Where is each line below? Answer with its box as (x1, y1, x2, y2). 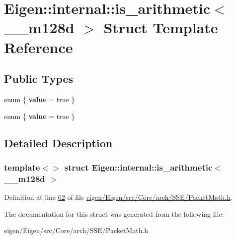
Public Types (4, 71, 74, 86)
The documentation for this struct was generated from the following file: (4, 208, 224, 219)
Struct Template (103, 17, 218, 38)
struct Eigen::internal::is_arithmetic (64, 161, 213, 173)
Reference (4, 37, 73, 57)
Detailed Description (4, 135, 113, 150)
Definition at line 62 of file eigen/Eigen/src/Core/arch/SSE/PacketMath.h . (4, 192, 233, 202)
